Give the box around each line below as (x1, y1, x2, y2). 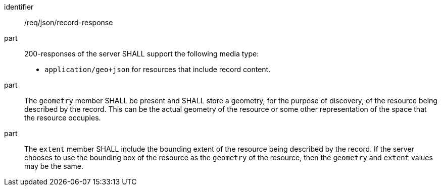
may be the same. (24, 162, 84, 170)
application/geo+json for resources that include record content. (44, 65, 271, 74)
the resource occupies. (24, 113, 101, 122)
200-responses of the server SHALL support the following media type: (24, 49, 259, 58)
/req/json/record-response (24, 18, 113, 27)
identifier (4, 3, 34, 11)
